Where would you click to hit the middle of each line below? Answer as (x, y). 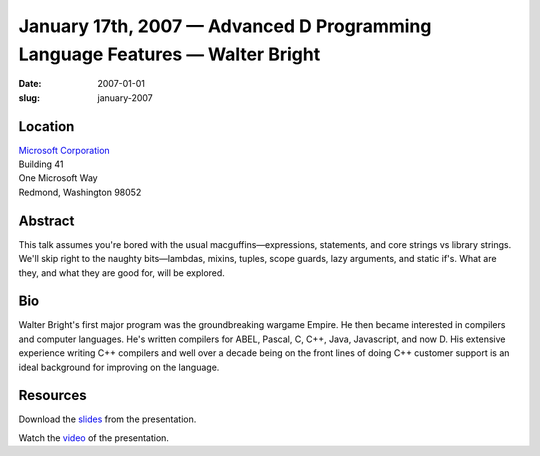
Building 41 (41, 164)
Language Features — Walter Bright (169, 54)
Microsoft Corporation (64, 150)
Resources (52, 395)
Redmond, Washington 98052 (80, 192)
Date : (30, 84)
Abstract (46, 220)
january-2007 (125, 97)
